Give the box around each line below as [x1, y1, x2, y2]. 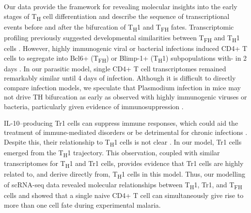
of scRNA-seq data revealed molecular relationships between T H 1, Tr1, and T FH [4, 180, 242, 191]
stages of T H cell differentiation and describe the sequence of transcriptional [4, 11, 230, 22]
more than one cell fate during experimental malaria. [4, 200, 161, 210]
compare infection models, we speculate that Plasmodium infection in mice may [4, 82, 241, 92]
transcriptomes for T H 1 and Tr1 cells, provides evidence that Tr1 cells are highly [4, 158, 244, 169]
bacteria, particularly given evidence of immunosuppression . [4, 101, 184, 112]
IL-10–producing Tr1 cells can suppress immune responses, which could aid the [4, 117, 238, 128]
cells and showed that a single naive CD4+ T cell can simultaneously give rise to [4, 190, 244, 200]
